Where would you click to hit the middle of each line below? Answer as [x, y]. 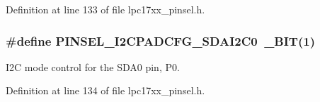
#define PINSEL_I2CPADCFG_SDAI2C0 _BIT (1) [160, 40]
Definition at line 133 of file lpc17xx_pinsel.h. [105, 9]
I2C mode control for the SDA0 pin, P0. [93, 66]
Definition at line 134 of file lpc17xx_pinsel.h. [105, 90]
